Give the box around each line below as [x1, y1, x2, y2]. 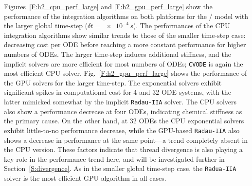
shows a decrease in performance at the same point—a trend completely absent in [4, 135, 248, 145]
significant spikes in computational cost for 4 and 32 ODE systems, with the [4, 87, 231, 97]
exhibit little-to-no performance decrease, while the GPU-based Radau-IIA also [4, 125, 240, 135]
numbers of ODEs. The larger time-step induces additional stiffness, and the [4, 49, 231, 59]
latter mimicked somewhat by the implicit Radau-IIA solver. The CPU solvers [4, 97, 236, 106]
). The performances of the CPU [133, 20, 230, 31]
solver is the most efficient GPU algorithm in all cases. [4, 172, 166, 183]
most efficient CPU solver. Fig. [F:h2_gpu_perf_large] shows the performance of [4, 68, 247, 78]
